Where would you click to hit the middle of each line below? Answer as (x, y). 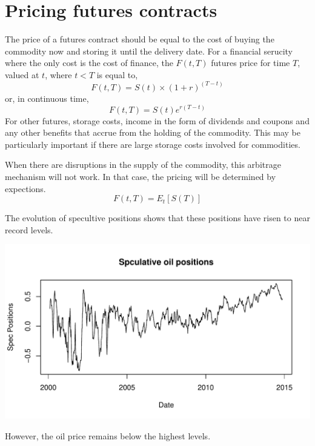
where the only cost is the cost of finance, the (89, 63)
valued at (22, 74)
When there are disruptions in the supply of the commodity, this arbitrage (143, 165)
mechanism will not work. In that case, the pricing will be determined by (141, 176)
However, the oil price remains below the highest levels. (108, 435)
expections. (25, 188)
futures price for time (250, 63)
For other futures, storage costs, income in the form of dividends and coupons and (157, 120)
